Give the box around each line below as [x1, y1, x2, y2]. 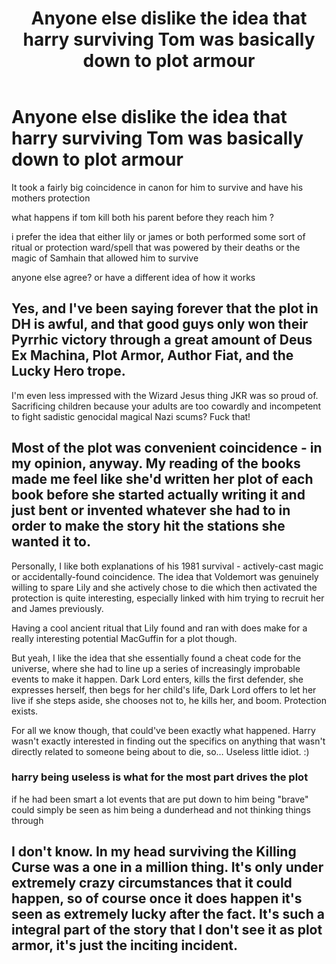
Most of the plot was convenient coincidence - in [11, 440, 323, 457]
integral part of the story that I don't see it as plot [11, 922, 323, 939]
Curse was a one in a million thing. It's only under [11, 859, 324, 876]
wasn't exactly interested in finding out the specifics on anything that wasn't [11, 735, 326, 747]
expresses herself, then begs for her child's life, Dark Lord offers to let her [11, 683, 317, 696]
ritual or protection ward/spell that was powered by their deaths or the [11, 241, 301, 253]
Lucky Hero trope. [11, 363, 126, 380]
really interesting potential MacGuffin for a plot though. [11, 632, 238, 644]
